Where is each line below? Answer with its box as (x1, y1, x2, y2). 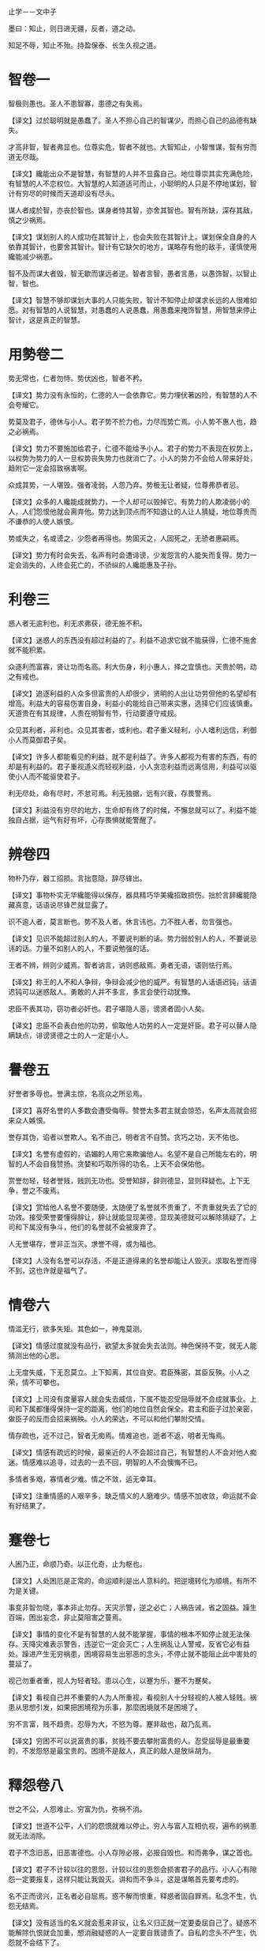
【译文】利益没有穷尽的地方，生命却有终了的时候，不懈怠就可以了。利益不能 (8, 805, 257, 814)
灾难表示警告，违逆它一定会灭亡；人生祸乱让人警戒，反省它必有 (35, 1639, 243, 1648)
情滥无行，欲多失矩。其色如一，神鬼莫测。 (8, 1323, 147, 1334)
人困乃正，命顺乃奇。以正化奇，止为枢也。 (8, 1559, 147, 1568)
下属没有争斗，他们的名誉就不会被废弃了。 (21, 1222, 160, 1232)
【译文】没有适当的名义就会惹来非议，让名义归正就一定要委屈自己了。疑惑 (8, 1918, 250, 1927)
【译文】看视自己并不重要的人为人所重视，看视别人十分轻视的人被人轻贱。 (8, 1693, 250, 1702)
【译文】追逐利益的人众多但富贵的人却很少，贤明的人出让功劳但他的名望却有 (8, 689, 257, 698)
